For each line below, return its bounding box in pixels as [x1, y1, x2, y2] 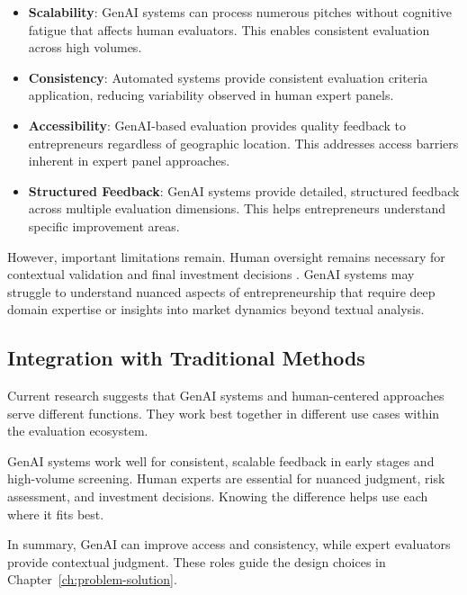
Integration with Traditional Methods [7, 344, 365, 372]
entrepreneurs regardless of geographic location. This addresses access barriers [28, 133, 459, 152]
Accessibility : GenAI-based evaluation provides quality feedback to [28, 115, 407, 134]
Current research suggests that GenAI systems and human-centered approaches [7, 386, 445, 405]
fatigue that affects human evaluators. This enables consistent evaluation [28, 20, 430, 39]
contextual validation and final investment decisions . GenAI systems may [7, 265, 415, 284]
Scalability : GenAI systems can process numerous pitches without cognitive [28, 3, 453, 21]
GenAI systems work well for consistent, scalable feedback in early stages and [7, 451, 435, 470]
